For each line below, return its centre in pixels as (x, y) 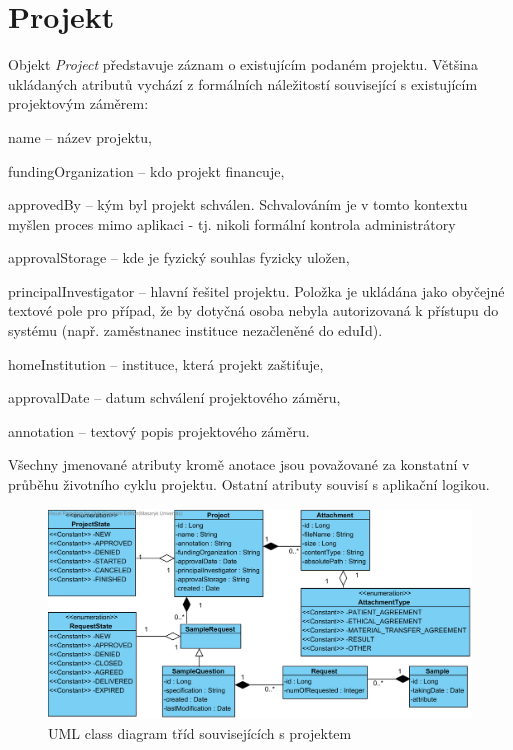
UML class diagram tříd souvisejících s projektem (200, 732)
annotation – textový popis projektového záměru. (159, 430)
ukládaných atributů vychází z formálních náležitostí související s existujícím (243, 83)
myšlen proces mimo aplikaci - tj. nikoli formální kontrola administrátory (232, 223)
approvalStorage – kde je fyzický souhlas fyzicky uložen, (179, 257)
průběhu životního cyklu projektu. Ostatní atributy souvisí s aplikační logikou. (249, 484)
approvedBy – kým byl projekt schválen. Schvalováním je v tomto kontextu (238, 204)
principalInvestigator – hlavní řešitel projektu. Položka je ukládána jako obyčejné (256, 290)
